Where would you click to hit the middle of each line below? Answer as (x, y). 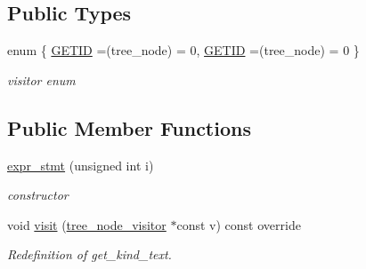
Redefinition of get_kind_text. (89, 254)
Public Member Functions (129, 127)
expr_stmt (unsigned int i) (81, 165)
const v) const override (239, 224)
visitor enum (41, 79)
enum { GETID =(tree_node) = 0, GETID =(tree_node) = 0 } (183, 50)
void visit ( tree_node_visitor (87, 224)
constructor (38, 195)
